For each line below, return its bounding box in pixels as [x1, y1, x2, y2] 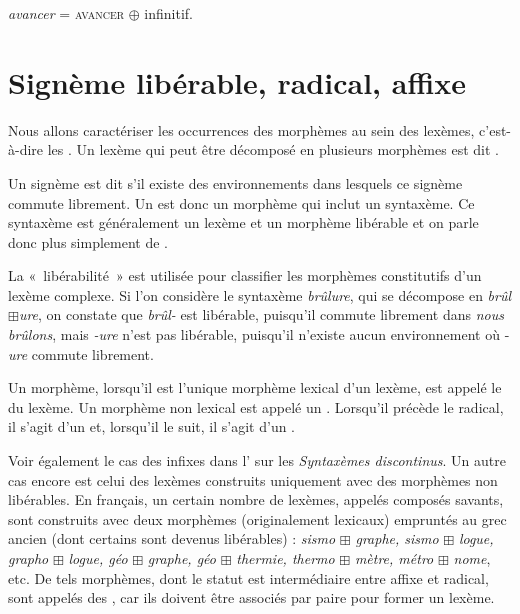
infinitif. [144, 3, 193, 23]
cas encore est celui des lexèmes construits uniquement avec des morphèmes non [8, 469, 498, 490]
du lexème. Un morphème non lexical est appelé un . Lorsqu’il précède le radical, [8, 396, 504, 417]
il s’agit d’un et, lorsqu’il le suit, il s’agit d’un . [8, 416, 295, 437]
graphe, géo [147, 548, 216, 568]
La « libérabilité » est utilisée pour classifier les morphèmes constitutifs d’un [8, 265, 482, 286]
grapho [8, 548, 49, 568]
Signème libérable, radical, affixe [8, 61, 466, 102]
